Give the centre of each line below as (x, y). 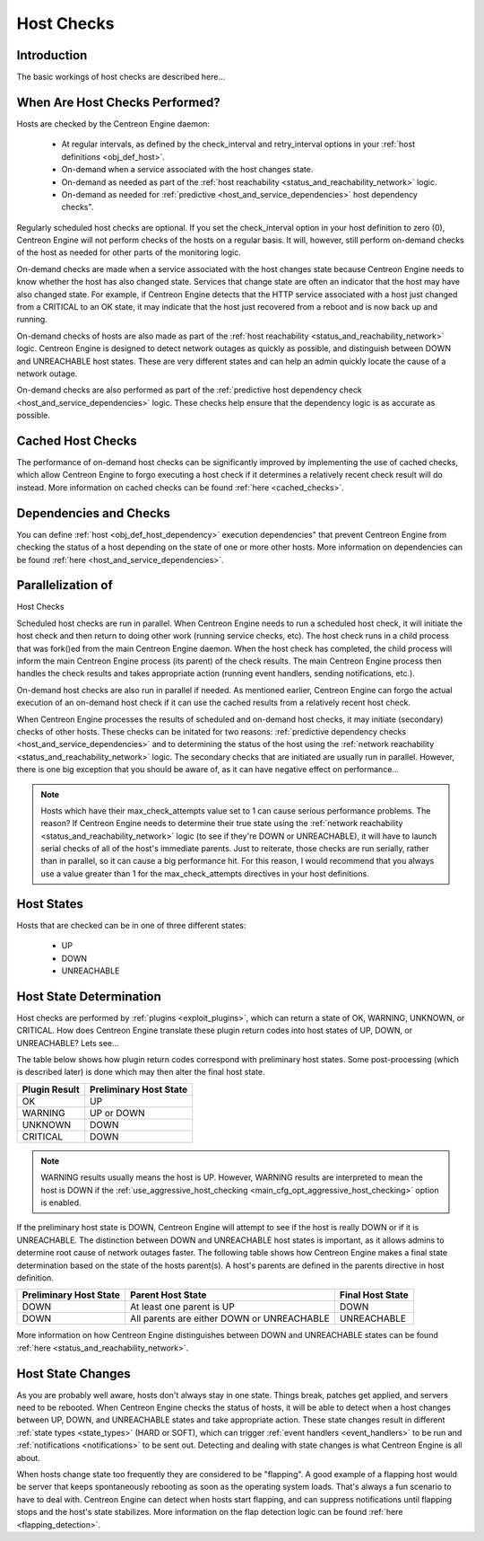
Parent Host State (169, 1295)
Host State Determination (89, 996)
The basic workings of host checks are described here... (121, 77)
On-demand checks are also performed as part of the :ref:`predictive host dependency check (189, 390)
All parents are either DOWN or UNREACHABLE (230, 1318)
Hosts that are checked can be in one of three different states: (131, 925)
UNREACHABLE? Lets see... (68, 1043)
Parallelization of (65, 585)
